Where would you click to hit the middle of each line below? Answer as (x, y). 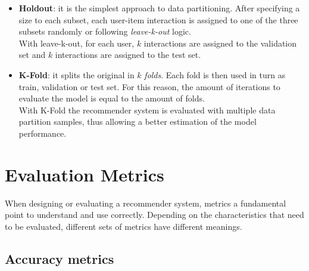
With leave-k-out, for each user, (77, 43)
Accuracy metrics (60, 258)
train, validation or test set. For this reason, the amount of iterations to (149, 86)
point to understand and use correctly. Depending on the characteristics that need (154, 215)
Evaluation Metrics (85, 174)
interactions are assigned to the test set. (128, 55)
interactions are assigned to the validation (220, 43)
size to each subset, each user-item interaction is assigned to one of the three (158, 19)
